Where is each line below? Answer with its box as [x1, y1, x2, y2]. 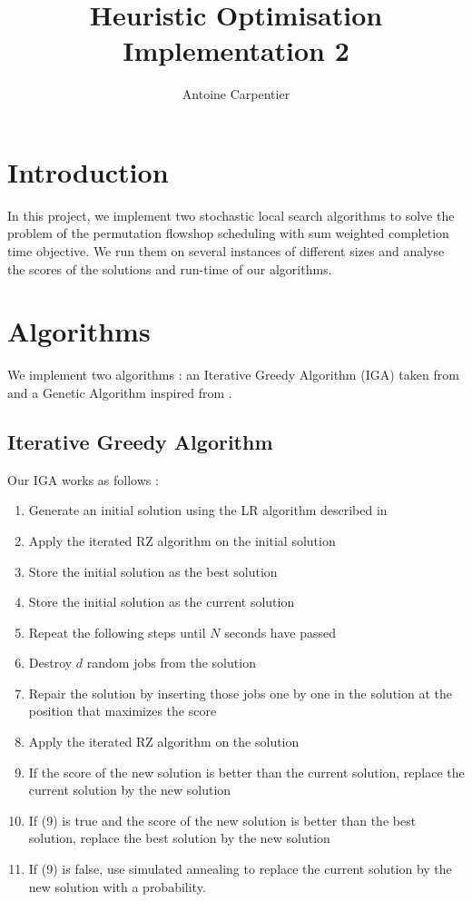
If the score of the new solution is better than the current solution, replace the [28, 762, 465, 781]
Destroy [28, 653, 73, 672]
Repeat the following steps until [28, 622, 206, 641]
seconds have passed [224, 622, 336, 641]
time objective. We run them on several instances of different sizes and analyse [7, 242, 445, 261]
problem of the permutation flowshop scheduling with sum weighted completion [7, 223, 449, 243]
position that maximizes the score [28, 701, 217, 720]
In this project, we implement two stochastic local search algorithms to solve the [7, 205, 455, 224]
